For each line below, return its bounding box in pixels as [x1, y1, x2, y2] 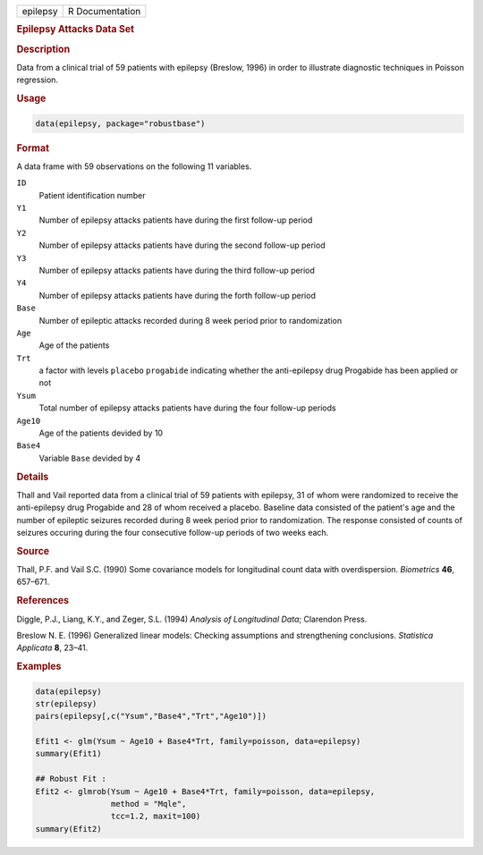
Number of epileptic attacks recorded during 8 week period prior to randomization [38, 315, 343, 326]
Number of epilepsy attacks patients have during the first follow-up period [38, 215, 313, 225]
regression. [16, 74, 58, 85]
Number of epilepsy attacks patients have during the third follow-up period [38, 265, 315, 275]
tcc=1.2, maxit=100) [110, 811, 201, 822]
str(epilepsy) [35, 698, 97, 708]
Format [16, 141, 49, 154]
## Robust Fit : [35, 774, 107, 784]
